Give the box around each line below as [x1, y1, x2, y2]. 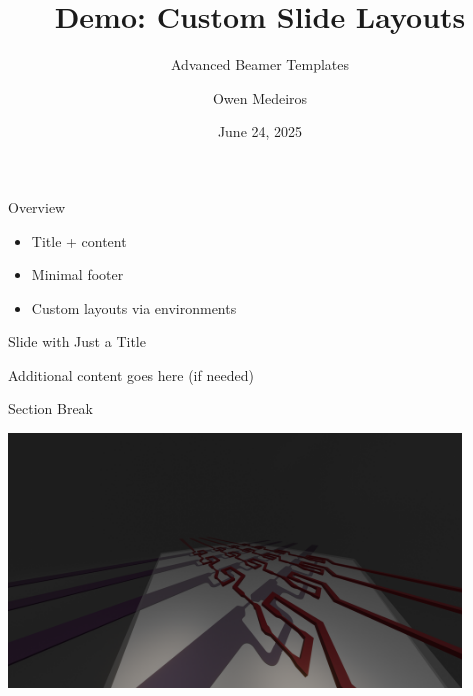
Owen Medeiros [212, 87, 308, 108]
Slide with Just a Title [8, 331, 146, 352]
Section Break [8, 398, 94, 419]
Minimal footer [31, 264, 124, 285]
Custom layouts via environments [31, 297, 237, 318]
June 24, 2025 [217, 121, 303, 142]
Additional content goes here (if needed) [8, 364, 254, 385]
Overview [8, 196, 66, 217]
